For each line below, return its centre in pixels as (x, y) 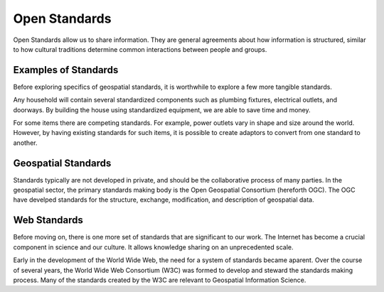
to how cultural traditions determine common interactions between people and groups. (140, 49)
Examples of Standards (66, 70)
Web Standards (48, 220)
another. (25, 143)
